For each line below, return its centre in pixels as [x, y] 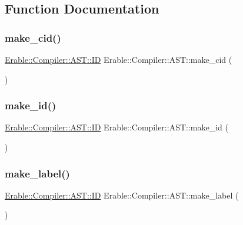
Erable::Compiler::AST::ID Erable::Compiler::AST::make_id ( [116, 127]
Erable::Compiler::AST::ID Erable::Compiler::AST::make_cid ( [119, 59]
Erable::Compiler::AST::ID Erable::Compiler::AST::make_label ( [122, 195]
